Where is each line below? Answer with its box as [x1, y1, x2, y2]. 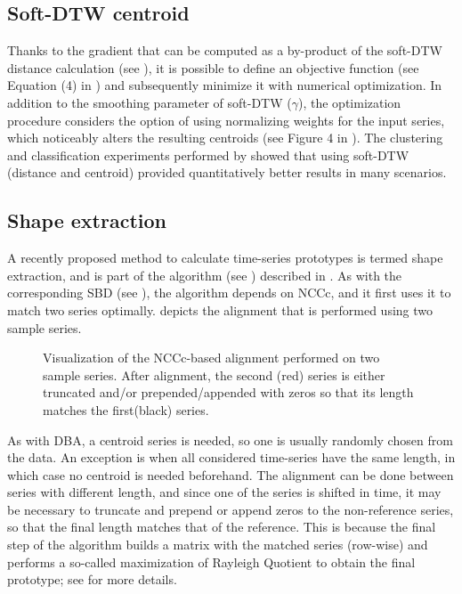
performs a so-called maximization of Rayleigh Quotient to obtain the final [7, 552, 416, 571]
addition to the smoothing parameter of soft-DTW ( [7, 93, 292, 111]
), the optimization [297, 93, 401, 111]
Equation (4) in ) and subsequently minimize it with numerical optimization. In [7, 76, 442, 94]
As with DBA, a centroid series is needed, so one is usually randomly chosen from [7, 430, 453, 449]
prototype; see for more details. [7, 570, 177, 589]
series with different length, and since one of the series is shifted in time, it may [7, 483, 442, 501]
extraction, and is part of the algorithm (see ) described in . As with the [7, 265, 402, 284]
